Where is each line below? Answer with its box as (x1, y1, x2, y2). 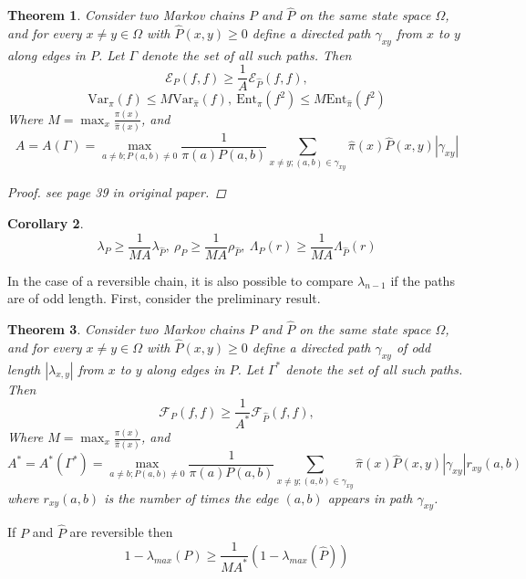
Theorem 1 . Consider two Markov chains (7, 5, 244, 25)
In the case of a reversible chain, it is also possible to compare (7, 270, 354, 289)
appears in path (327, 488, 413, 507)
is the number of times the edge (104, 488, 279, 507)
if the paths (390, 270, 455, 289)
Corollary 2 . (7, 214, 84, 233)
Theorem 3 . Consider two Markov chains (7, 320, 244, 339)
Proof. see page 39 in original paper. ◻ (7, 183, 226, 202)
